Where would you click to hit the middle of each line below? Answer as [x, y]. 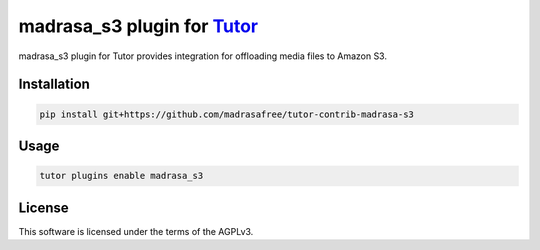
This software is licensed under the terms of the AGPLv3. [136, 231]
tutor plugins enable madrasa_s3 [121, 176]
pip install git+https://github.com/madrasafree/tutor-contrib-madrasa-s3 [227, 114]
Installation [54, 84]
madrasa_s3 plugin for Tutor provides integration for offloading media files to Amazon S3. [202, 56]
